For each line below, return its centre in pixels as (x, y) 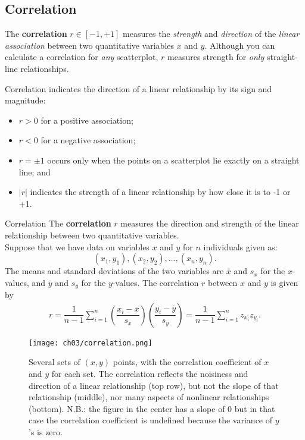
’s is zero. (46, 432)
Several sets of (55, 362)
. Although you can (240, 45)
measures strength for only (216, 57)
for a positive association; (87, 120)
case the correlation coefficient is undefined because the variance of (151, 420)
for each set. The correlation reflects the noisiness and (150, 374)
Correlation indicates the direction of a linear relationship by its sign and (139, 88)
